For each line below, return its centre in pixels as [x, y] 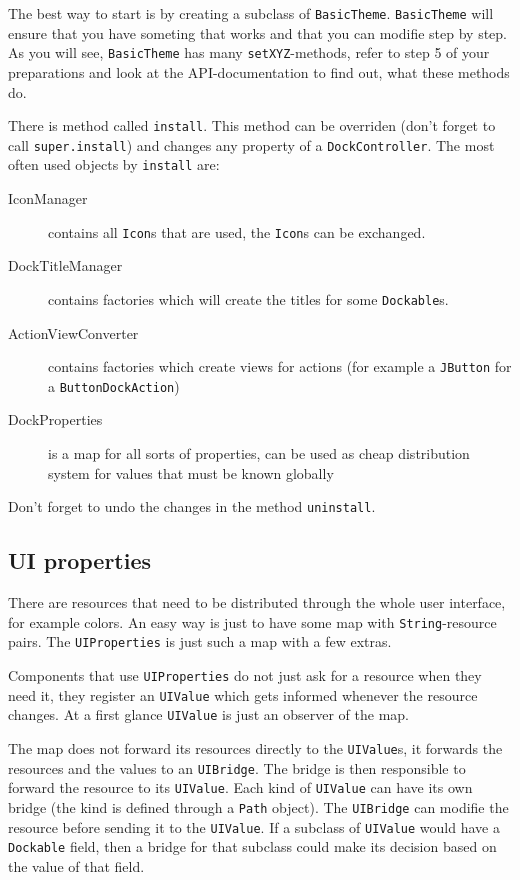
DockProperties [55, 419]
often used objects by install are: [114, 164]
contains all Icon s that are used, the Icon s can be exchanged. [237, 231]
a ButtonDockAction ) [114, 385]
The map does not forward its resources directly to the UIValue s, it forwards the [255, 747]
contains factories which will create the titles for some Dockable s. [248, 298]
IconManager [48, 198]
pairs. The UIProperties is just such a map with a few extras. [200, 641]
